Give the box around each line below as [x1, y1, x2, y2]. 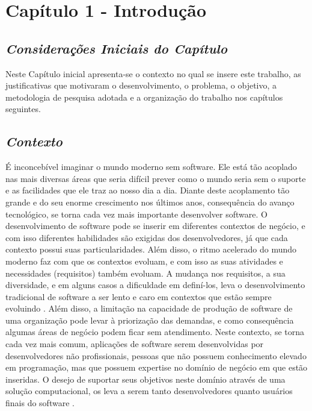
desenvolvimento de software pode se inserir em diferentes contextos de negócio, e [5, 219, 305, 232]
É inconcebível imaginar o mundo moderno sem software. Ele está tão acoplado [5, 160, 297, 173]
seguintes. [5, 102, 41, 115]
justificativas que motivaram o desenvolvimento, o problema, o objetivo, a [5, 79, 277, 92]
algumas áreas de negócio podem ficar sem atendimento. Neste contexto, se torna [5, 325, 305, 338]
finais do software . [5, 397, 75, 409]
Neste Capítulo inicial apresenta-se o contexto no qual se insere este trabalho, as [5, 67, 301, 80]
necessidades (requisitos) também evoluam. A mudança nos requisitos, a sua [5, 266, 286, 279]
